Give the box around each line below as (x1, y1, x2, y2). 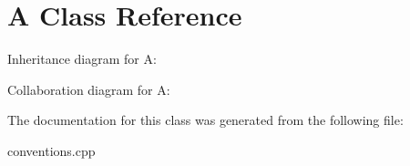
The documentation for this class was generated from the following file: (7, 110, 404, 130)
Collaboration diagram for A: (7, 79, 170, 99)
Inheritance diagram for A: (7, 49, 157, 68)
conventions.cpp (7, 140, 96, 160)
